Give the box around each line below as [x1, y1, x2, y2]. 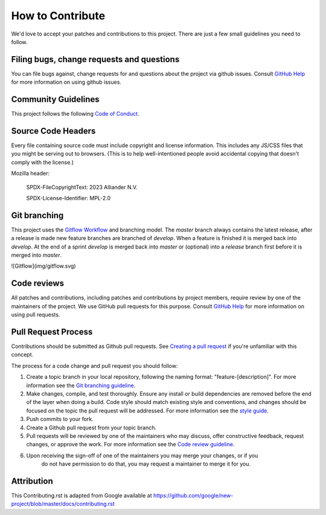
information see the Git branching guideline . [26, 382, 136, 389]
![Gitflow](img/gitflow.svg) [11, 262, 76, 270]
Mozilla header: [11, 169, 50, 177]
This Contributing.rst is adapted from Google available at [11, 492, 152, 499]
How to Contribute [11, 9, 106, 22]
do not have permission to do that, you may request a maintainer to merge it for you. [41, 460, 251, 467]
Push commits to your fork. [26, 415, 94, 423]
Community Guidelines [11, 94, 100, 105]
